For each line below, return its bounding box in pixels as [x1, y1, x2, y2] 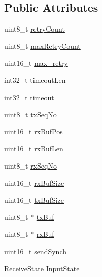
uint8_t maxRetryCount [4, 40, 81, 51]
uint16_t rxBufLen [4, 143, 63, 154]
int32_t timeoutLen [4, 74, 66, 85]
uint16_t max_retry [4, 58, 68, 68]
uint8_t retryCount [4, 23, 65, 34]
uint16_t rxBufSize [4, 177, 64, 188]
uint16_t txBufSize [4, 195, 64, 205]
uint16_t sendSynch [4, 245, 66, 256]
